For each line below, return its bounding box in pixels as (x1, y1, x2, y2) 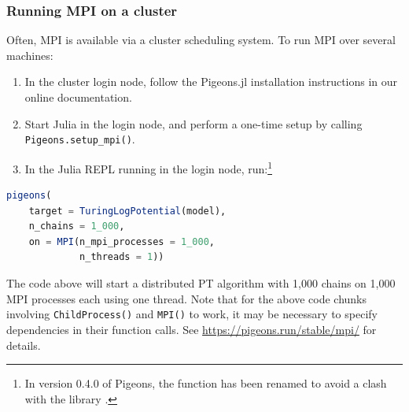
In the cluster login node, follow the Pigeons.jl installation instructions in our (24, 73, 398, 90)
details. (6, 336, 41, 353)
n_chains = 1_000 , (28, 221, 125, 232)
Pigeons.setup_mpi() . (24, 131, 135, 147)
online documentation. (24, 89, 132, 105)
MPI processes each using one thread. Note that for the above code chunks (6, 290, 367, 306)
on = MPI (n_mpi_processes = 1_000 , (28, 236, 215, 247)
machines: (6, 46, 53, 63)
